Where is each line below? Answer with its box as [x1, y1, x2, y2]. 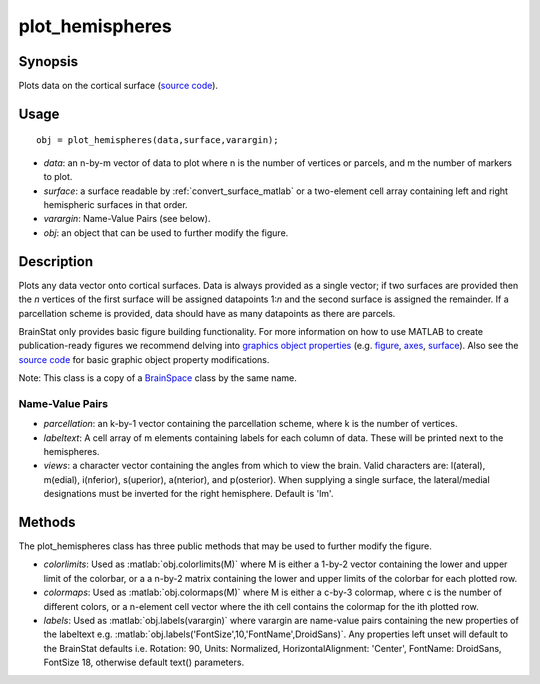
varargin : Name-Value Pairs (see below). [43, 213, 211, 225]
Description [18, 253, 94, 270]
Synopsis [18, 53, 79, 70]
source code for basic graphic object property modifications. [18, 353, 270, 365]
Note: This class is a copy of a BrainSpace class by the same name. [18, 372, 297, 384]
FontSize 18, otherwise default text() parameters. [43, 656, 245, 669]
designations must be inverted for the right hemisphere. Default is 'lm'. [43, 488, 334, 500]
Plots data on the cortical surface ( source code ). [18, 80, 219, 92]
